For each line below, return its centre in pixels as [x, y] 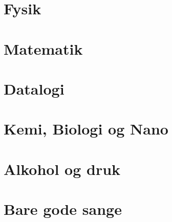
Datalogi [34, 88]
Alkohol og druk [62, 169]
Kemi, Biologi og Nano [86, 129]
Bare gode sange [63, 209]
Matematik [43, 48]
